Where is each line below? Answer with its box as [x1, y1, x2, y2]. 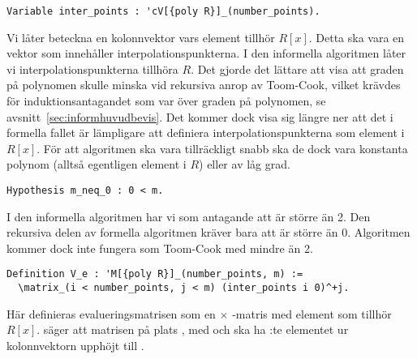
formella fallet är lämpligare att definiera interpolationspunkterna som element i [6, 124, 405, 141]
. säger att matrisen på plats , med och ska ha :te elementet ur [37, 321, 349, 338]
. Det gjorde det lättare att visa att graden [191, 60, 404, 77]
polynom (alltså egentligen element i [6, 156, 187, 173]
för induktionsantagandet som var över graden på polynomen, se [6, 92, 326, 109]
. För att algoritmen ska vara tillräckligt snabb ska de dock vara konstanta [37, 139, 408, 156]
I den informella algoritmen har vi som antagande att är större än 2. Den [6, 207, 371, 224]
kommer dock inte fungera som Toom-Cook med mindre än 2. [6, 239, 313, 256]
